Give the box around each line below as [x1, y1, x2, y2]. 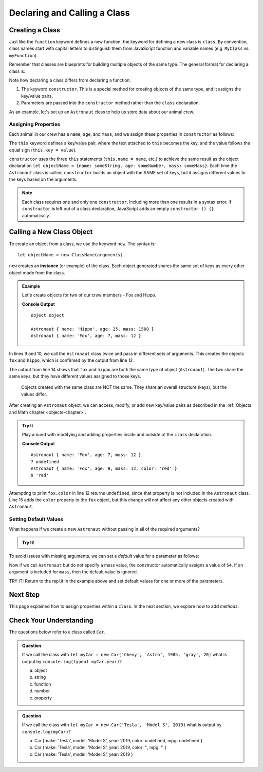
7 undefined [31, 459, 59, 464]
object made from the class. [9, 270, 65, 275]
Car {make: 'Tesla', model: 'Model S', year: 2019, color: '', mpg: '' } [34, 745, 167, 751]
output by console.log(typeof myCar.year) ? [22, 658, 122, 664]
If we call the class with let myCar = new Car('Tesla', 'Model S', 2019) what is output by [22, 722, 222, 728]
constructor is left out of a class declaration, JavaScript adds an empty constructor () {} [22, 206, 214, 212]
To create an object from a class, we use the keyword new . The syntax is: [9, 241, 156, 247]
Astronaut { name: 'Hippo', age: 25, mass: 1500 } [31, 326, 154, 332]
